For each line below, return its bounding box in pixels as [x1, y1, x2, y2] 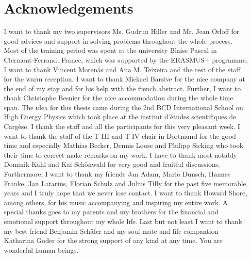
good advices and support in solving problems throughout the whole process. [4, 35, 233, 46]
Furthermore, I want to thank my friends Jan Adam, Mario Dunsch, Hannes [4, 169, 231, 179]
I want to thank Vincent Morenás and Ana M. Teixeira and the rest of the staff [4, 64, 240, 74]
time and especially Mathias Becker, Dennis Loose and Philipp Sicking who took [4, 140, 244, 150]
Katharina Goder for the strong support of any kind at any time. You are [4, 235, 223, 245]
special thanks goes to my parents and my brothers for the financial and [4, 207, 218, 217]
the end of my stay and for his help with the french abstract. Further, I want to [4, 83, 241, 93]
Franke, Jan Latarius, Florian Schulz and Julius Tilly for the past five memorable [4, 178, 246, 188]
